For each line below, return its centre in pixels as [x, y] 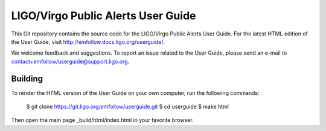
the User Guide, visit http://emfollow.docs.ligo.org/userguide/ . [88, 41]
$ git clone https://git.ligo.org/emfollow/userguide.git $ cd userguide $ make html [128, 107]
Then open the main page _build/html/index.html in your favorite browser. [103, 120]
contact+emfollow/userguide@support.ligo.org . [70, 61]
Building [27, 78]
